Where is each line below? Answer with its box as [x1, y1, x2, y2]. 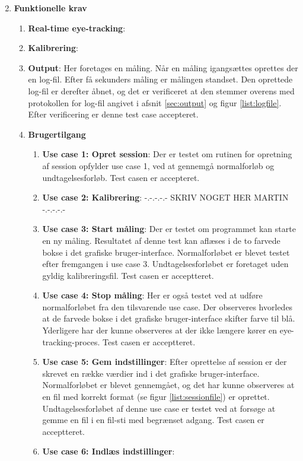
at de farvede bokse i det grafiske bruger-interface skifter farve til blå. [42, 312, 295, 325]
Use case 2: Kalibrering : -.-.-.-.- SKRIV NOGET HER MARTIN [42, 191, 289, 204]
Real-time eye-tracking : [28, 21, 126, 34]
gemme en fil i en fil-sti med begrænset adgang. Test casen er [42, 414, 264, 426]
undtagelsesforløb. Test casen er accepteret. [42, 171, 200, 183]
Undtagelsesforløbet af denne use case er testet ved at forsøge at [42, 402, 276, 414]
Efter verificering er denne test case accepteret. [28, 108, 199, 120]
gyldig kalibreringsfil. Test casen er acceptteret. [42, 269, 214, 281]
